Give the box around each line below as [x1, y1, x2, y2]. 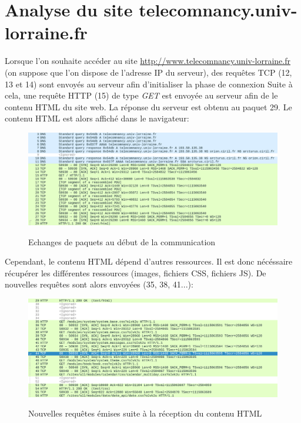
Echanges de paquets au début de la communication [28, 235, 216, 248]
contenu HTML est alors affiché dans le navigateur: [5, 112, 189, 124]
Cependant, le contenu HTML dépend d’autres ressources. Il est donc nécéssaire [5, 255, 293, 268]
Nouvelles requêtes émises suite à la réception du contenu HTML [28, 407, 262, 419]
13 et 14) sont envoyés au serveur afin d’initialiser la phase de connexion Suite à [5, 77, 293, 90]
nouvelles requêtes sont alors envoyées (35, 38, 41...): [5, 278, 193, 290]
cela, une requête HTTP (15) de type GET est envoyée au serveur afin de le [5, 89, 278, 101]
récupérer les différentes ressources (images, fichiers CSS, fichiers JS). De [5, 266, 266, 279]
